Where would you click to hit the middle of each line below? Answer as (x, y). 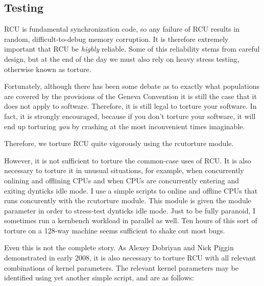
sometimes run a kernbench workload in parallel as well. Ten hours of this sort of (131, 220)
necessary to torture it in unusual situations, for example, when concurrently (124, 170)
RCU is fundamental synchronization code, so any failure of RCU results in (122, 29)
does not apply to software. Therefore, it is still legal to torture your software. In (130, 106)
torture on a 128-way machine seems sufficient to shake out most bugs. (115, 230)
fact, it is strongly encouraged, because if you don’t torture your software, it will (130, 116)
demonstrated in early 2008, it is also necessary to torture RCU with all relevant (130, 258)
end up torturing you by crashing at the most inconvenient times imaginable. (125, 126)
